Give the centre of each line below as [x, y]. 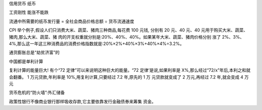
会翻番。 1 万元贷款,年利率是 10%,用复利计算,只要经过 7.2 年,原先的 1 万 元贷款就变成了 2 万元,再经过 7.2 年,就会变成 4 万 [129, 77]
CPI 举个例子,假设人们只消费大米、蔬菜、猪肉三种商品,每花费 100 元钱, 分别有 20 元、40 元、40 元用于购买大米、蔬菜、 [129, 30]
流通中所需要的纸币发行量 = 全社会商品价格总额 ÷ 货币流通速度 [72, 21]
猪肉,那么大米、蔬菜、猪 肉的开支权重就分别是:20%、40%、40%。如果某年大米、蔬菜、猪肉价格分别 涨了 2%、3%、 [127, 37]
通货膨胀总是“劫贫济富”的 [34, 53]
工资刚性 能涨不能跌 [29, 13]
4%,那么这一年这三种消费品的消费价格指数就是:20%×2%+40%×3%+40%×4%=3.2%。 [97, 43]
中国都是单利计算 [26, 61]
